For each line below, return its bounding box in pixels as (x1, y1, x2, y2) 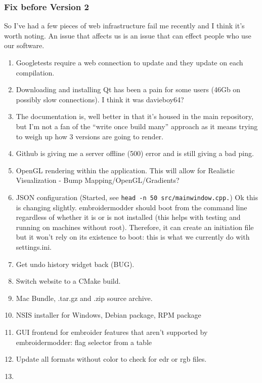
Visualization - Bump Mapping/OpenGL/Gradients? (16, 175, 180, 185)
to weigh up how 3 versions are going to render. (16, 131, 163, 141)
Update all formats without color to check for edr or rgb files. (16, 354, 207, 364)
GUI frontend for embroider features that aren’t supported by (16, 326, 208, 337)
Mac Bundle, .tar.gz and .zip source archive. (16, 292, 153, 303)
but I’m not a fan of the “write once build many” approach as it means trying (16, 121, 258, 131)
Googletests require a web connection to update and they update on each (16, 57, 243, 67)
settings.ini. (16, 241, 52, 252)
